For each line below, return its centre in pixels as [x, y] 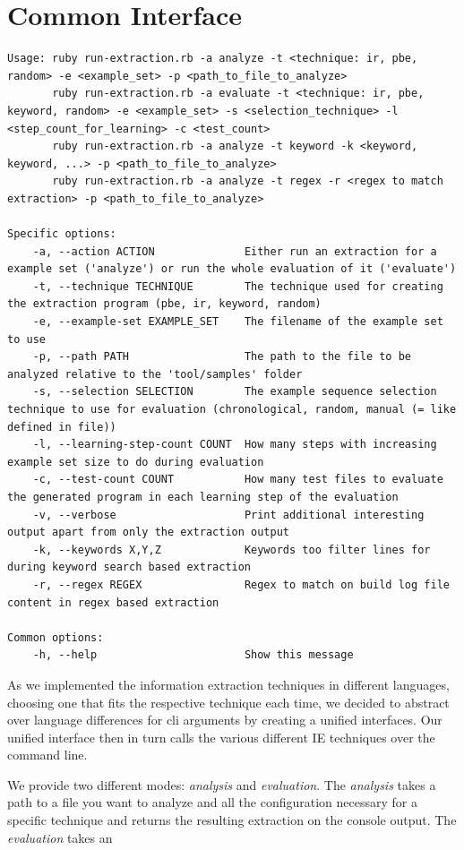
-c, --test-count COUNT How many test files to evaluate [238, 480]
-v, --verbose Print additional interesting [228, 515]
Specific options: [62, 234]
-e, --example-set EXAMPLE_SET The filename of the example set [238, 322]
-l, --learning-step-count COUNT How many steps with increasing [235, 445]
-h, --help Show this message [193, 655]
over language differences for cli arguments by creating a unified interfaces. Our [225, 720]
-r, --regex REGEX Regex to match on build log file [241, 584]
